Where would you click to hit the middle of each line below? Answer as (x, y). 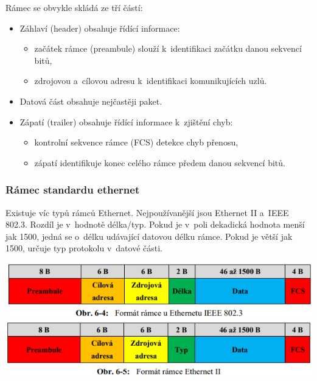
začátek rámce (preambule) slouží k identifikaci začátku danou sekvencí (168, 48)
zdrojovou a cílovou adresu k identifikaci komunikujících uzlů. (151, 81)
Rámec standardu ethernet (73, 190)
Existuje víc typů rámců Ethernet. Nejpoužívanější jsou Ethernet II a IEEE (147, 212)
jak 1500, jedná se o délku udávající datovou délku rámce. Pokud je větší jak (149, 236)
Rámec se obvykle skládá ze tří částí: (74, 7)
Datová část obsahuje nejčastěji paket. (91, 101)
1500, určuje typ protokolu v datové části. (84, 248)
